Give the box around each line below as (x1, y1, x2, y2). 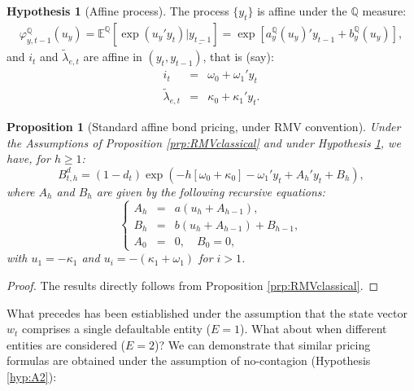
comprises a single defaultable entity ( (22, 320, 211, 337)
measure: (362, 2, 407, 19)
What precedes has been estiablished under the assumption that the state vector (7, 304, 407, 321)
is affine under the (257, 2, 347, 19)
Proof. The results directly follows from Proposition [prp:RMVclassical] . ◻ (7, 276, 379, 293)
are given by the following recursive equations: (96, 182, 325, 200)
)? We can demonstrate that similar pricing (155, 336, 371, 353)
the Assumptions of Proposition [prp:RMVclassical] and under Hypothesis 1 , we (7, 134, 401, 151)
